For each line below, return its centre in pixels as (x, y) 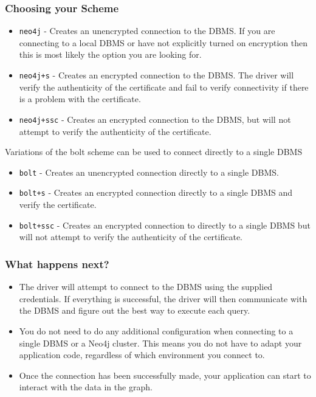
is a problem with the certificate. (80, 99)
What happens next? (57, 264)
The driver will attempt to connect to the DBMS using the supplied (146, 287)
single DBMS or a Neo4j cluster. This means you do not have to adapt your (160, 343)
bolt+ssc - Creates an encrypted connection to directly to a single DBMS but (165, 225)
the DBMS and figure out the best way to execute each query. (135, 310)
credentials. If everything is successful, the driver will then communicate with (163, 298)
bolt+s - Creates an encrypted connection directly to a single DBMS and (156, 192)
